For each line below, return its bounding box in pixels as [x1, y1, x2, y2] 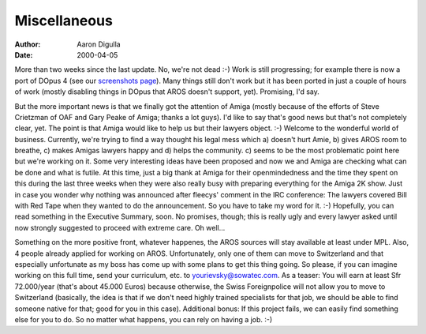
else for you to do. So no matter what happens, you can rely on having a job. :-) [14, 314, 273, 324]
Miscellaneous [14, 12, 114, 29]
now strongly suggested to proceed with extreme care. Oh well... [14, 223, 226, 232]
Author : [14, 39, 41, 49]
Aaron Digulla [77, 39, 121, 49]
